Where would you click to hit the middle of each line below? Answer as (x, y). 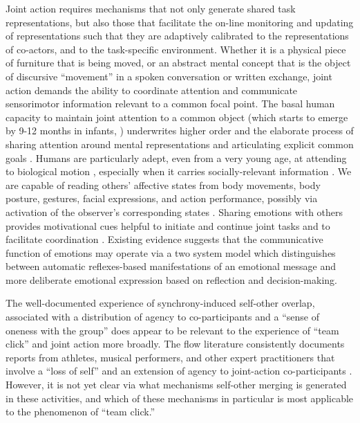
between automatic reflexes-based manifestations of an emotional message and (171, 266)
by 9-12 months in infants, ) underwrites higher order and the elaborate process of (180, 130)
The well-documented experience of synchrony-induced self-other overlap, (160, 303)
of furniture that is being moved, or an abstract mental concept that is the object (178, 63)
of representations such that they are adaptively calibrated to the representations (177, 36)
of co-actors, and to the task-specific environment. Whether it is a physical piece (176, 49)
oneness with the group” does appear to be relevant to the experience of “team (172, 330)
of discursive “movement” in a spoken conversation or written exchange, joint (169, 76)
